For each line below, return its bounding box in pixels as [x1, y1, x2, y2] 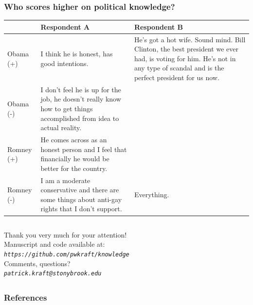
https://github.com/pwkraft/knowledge [4, 251, 129, 258]
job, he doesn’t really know [40, 94, 121, 104]
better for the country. [40, 163, 108, 173]
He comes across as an [40, 135, 107, 144]
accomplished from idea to [40, 113, 119, 123]
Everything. [134, 189, 169, 200]
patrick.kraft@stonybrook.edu [4, 270, 102, 277]
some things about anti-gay [40, 194, 122, 204]
